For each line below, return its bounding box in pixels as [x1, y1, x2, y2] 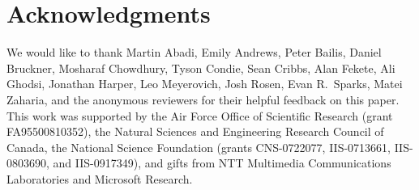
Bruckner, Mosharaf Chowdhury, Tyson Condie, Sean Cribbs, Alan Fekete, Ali [6, 59, 395, 76]
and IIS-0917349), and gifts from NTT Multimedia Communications [53, 154, 391, 171]
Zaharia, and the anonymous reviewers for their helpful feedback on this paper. [6, 91, 400, 108]
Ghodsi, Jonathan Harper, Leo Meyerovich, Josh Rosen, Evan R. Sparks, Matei [6, 75, 403, 92]
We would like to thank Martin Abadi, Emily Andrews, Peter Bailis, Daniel [6, 44, 382, 61]
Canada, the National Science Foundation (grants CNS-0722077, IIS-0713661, [6, 138, 391, 155]
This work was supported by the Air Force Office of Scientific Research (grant [6, 107, 393, 124]
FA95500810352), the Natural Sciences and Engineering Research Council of [6, 123, 384, 140]
